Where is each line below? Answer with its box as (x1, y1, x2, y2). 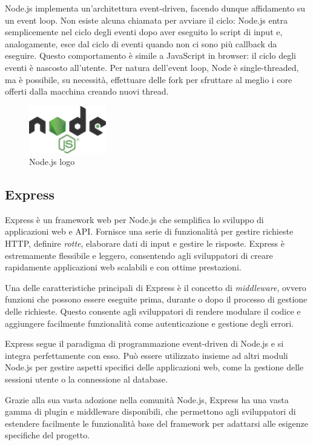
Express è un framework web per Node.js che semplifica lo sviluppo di (5, 213, 264, 226)
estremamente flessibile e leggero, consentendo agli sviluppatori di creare (5, 249, 273, 261)
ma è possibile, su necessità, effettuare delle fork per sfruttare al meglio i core (5, 73, 292, 85)
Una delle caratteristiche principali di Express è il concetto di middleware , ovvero (5, 281, 306, 293)
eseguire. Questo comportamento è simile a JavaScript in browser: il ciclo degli (5, 49, 296, 62)
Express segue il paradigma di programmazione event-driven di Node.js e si (5, 337, 284, 350)
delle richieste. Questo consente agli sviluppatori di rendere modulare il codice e (5, 305, 301, 318)
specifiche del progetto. (5, 429, 90, 441)
